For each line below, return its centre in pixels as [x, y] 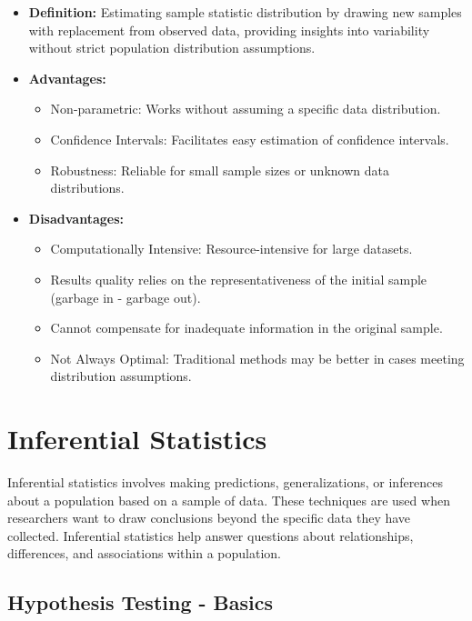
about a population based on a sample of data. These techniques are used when [229, 500]
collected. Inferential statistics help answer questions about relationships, [211, 535]
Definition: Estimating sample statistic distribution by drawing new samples [245, 12]
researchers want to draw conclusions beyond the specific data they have [209, 518]
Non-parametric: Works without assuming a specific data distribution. [246, 109]
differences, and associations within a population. [144, 553]
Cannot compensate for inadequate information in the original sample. [246, 328]
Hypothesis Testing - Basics [141, 602]
